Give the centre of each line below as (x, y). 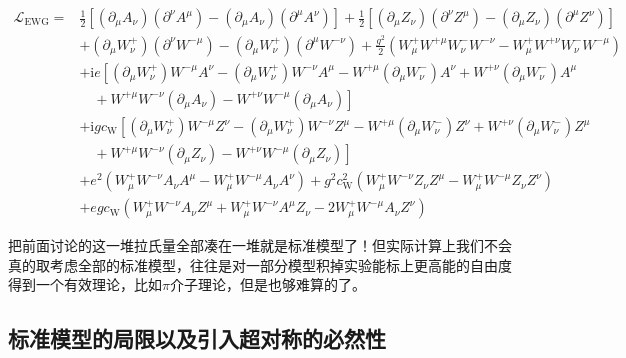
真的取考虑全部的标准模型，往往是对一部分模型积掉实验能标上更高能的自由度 (260, 264)
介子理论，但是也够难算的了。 (267, 284)
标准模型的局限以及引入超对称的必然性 (197, 338)
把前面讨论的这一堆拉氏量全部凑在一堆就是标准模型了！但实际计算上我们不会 (260, 245)
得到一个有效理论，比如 (85, 284)
